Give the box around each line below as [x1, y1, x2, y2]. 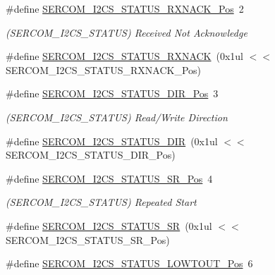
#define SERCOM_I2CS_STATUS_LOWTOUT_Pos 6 [6, 256, 253, 271]
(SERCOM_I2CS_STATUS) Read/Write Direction [6, 109, 228, 124]
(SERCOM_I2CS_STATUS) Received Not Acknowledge [6, 25, 248, 39]
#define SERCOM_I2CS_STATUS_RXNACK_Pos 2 [6, 1, 244, 16]
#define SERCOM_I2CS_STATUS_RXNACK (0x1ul [6, 49, 244, 63]
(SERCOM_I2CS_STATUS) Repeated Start [6, 195, 197, 209]
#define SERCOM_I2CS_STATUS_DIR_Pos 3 [6, 86, 219, 101]
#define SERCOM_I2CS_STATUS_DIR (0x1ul [6, 133, 218, 148]
